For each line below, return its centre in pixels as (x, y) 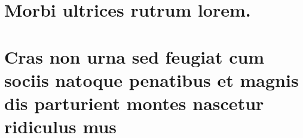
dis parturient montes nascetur (134, 103)
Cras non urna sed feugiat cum (134, 56)
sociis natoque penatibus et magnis (151, 79)
